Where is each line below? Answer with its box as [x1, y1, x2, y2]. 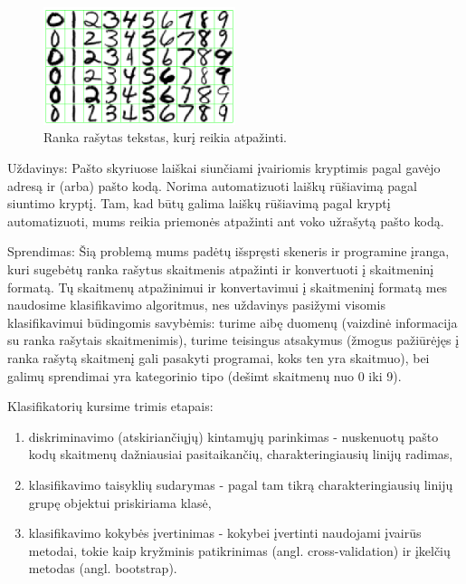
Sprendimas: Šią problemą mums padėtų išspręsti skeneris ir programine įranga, [7, 242, 450, 261]
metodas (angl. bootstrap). [28, 559, 177, 578]
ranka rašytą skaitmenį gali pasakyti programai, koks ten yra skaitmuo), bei [7, 348, 430, 367]
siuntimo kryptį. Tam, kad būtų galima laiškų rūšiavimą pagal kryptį [7, 194, 391, 213]
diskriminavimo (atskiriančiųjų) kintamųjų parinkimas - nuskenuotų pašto [28, 426, 439, 445]
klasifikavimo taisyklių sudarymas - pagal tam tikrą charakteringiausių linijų [28, 474, 453, 493]
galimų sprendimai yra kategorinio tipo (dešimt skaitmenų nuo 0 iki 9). [7, 366, 402, 385]
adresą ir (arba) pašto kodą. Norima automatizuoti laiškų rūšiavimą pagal [7, 176, 417, 195]
